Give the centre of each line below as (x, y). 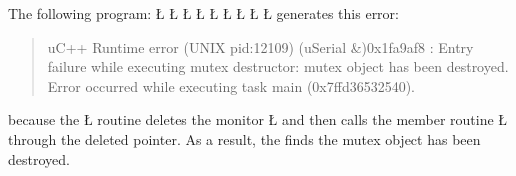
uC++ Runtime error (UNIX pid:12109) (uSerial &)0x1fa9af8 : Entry (260, 46)
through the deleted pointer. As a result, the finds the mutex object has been (244, 138)
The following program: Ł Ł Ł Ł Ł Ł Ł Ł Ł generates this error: (203, 13)
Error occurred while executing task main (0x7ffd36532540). (231, 85)
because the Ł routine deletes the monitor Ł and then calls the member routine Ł (258, 119)
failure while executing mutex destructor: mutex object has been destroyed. (278, 66)
